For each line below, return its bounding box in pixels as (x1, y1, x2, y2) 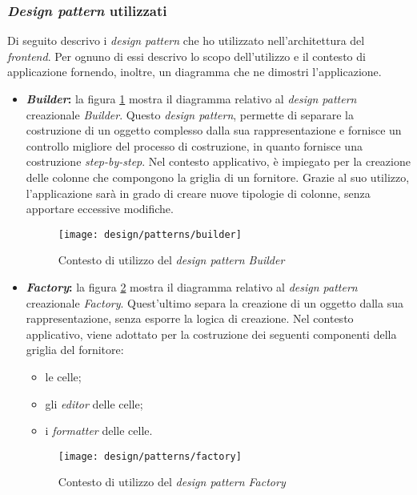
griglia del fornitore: (26, 341, 124, 358)
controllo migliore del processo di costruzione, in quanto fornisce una (26, 137, 363, 154)
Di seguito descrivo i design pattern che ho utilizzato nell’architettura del (7, 32, 365, 49)
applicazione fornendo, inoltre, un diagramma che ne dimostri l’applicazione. (7, 63, 382, 80)
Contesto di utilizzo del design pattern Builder (58, 252, 285, 268)
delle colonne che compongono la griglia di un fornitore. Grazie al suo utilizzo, (26, 168, 410, 185)
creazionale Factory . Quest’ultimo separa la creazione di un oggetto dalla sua (26, 294, 403, 311)
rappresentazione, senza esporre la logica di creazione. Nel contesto (26, 310, 354, 327)
